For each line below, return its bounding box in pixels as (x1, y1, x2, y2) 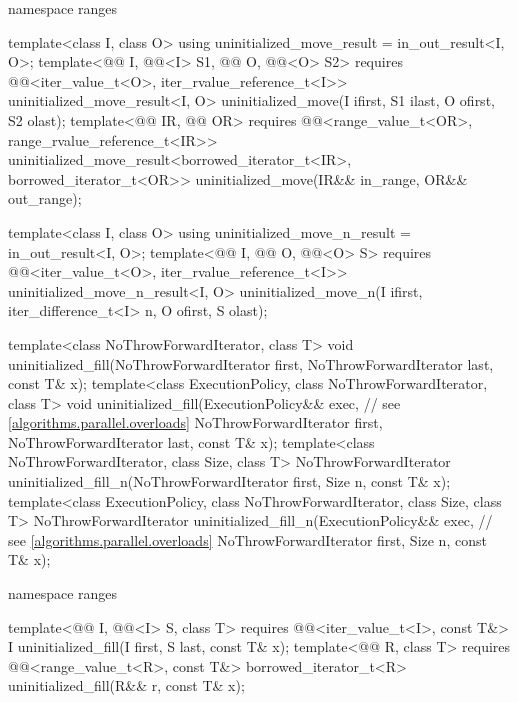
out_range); (8, 188, 82, 209)
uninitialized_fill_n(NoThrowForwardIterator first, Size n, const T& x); (8, 471, 451, 492)
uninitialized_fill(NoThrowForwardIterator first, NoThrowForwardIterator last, (8, 353, 494, 374)
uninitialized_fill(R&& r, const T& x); (8, 675, 245, 696)
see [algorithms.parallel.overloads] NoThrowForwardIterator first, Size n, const (8, 529, 487, 550)
